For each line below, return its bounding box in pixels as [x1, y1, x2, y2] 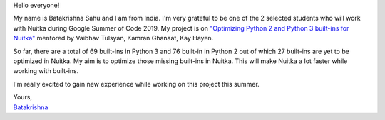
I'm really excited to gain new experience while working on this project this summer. [13, 80, 260, 88]
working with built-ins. [13, 67, 79, 75]
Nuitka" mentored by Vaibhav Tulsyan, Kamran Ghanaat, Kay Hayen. [13, 34, 214, 43]
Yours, [13, 93, 32, 102]
